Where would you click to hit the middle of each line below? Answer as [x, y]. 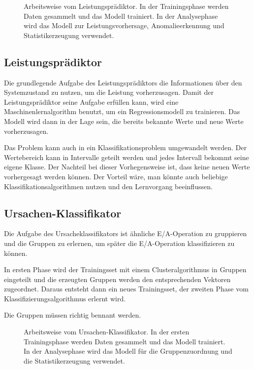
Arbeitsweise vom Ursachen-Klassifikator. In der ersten [107, 332]
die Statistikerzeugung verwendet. [74, 360]
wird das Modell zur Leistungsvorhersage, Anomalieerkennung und [124, 25]
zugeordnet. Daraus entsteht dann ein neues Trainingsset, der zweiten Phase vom [126, 289]
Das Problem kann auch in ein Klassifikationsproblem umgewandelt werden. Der [126, 147]
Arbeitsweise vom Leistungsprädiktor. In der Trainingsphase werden [126, 6]
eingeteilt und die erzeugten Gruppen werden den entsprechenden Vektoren [117, 279]
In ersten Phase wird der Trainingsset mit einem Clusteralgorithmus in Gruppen [125, 269]
